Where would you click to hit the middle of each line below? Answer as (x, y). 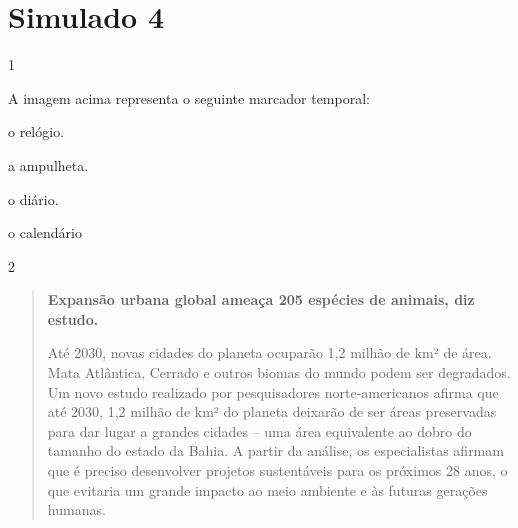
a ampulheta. (48, 164)
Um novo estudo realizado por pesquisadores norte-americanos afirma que (273, 391)
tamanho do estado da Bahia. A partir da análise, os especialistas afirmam (275, 450)
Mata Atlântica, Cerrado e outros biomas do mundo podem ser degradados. (279, 372)
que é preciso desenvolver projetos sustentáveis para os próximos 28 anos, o (277, 470)
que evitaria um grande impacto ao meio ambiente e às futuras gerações (267, 489)
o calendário (45, 232)
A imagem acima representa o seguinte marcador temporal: (189, 97)
